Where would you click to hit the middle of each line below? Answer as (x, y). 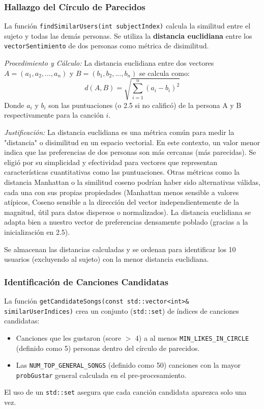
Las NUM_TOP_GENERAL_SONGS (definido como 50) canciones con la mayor (128, 365)
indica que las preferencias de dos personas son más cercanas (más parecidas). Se (130, 152)
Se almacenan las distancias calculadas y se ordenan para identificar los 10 (120, 249)
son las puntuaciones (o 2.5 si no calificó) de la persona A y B (145, 105)
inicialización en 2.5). (37, 231)
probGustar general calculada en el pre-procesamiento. (101, 375)
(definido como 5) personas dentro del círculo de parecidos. (108, 348)
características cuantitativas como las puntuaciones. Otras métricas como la (122, 172)
